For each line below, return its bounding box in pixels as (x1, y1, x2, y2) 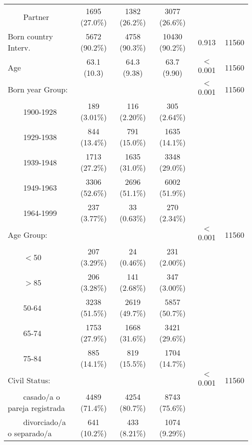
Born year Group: (8, 84, 68, 95)
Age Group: (8, 229, 47, 240)
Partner (23, 11, 49, 22)
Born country (8, 31, 53, 42)
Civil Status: (8, 374, 50, 386)
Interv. (8, 42, 31, 53)
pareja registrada (8, 402, 65, 413)
